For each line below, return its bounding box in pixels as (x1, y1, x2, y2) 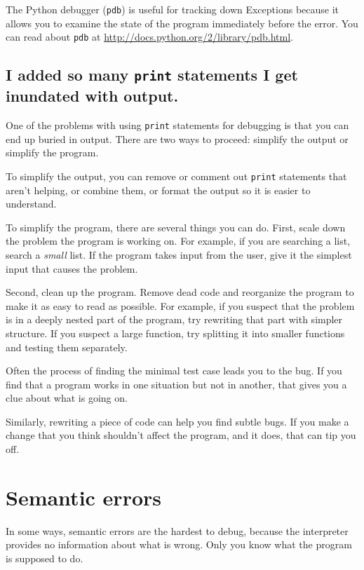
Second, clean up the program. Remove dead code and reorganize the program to (6, 285, 354, 299)
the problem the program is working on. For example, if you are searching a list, (6, 233, 351, 248)
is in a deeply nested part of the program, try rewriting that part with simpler (6, 312, 343, 327)
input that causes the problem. (6, 261, 138, 276)
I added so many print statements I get (6, 64, 298, 86)
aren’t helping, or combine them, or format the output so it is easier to (6, 182, 311, 197)
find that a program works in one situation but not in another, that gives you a (6, 376, 347, 391)
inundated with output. (6, 85, 179, 107)
